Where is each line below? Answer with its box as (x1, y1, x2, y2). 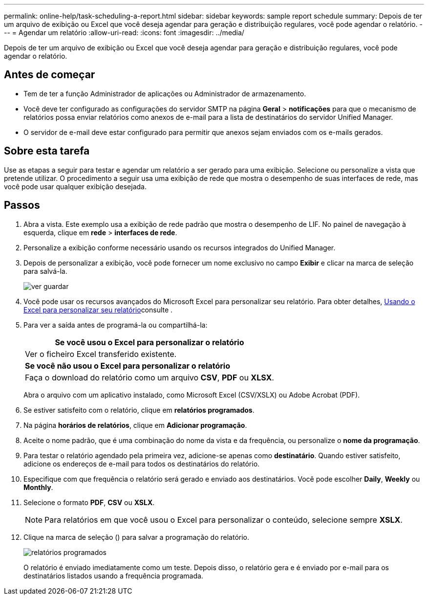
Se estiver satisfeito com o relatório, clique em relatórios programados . (23, 405, 255, 414)
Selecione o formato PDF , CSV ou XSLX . (23, 498, 155, 507)
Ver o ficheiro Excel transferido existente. (25, 349, 177, 359)
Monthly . (23, 483, 53, 491)
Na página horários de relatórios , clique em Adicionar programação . (23, 421, 247, 429)
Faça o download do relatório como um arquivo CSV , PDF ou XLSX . (25, 372, 274, 382)
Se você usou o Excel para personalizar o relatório (55, 337, 244, 347)
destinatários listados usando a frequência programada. (23, 571, 203, 580)
